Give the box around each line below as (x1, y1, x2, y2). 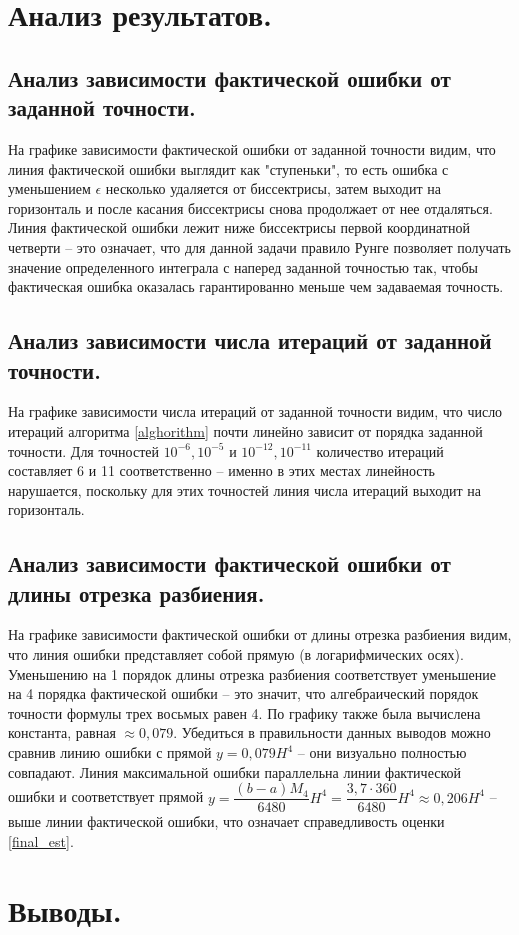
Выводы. (8, 889, 122, 930)
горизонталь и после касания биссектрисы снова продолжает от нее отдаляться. (8, 197, 493, 218)
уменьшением (8, 178, 91, 199)
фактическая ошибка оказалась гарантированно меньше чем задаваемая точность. (8, 276, 504, 297)
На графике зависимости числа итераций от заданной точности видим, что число (8, 401, 503, 422)
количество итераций (316, 440, 444, 461)
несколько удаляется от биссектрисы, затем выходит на (105, 178, 441, 199)
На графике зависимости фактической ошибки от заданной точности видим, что (8, 138, 496, 159)
